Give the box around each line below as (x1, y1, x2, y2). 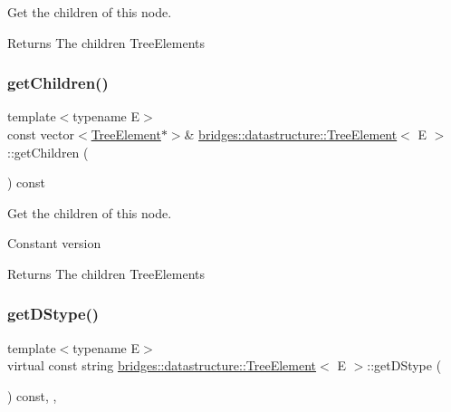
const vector (7, 125, 74, 143)
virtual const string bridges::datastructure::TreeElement (7, 356, 317, 375)
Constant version (7, 234, 101, 253)
